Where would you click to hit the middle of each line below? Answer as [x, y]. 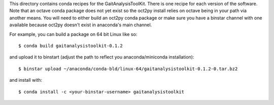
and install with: [26, 80]
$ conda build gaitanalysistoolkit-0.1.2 [71, 46]
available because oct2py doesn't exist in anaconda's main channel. [81, 25]
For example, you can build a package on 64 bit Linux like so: [73, 34]
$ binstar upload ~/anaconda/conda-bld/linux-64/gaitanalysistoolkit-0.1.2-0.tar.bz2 [128, 69]
